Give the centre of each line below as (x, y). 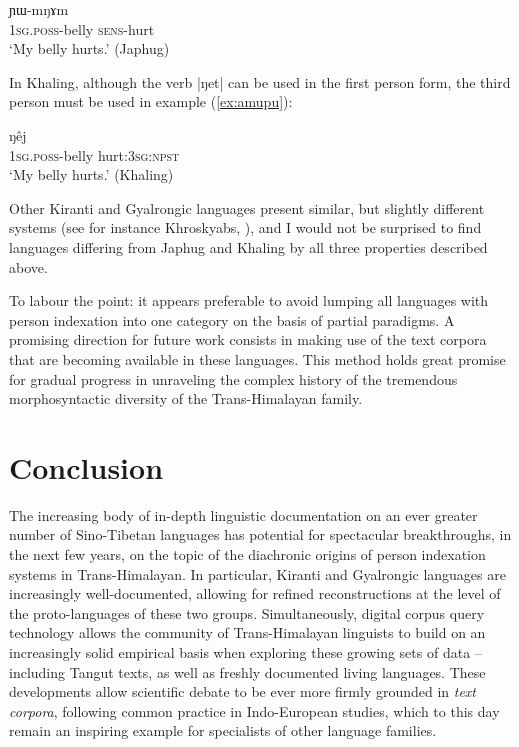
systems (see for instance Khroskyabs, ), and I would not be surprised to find (245, 227)
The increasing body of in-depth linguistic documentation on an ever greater (243, 514)
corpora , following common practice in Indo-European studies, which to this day (254, 710)
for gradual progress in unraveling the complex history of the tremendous (233, 378)
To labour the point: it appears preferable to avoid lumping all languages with (249, 300)
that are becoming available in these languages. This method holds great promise (257, 358)
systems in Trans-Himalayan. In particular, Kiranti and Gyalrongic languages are (257, 573)
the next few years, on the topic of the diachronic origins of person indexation (247, 554)
